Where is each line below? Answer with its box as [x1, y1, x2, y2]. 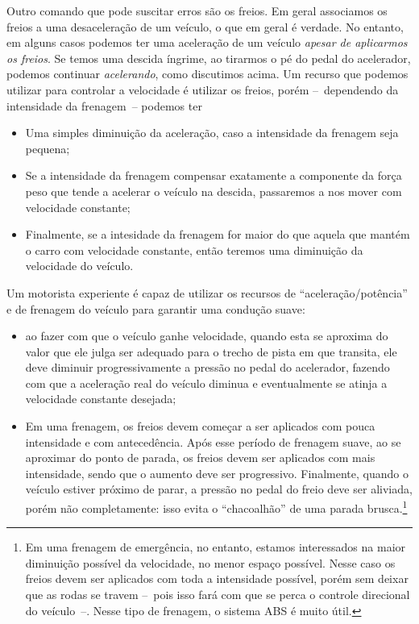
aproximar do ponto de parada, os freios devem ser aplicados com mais [25, 449, 375, 466]
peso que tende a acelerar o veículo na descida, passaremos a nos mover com [25, 182, 402, 199]
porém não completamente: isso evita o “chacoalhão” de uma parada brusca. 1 [25, 497, 408, 516]
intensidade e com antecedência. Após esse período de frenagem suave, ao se [25, 433, 401, 450]
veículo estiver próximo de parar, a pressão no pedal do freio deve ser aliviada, [25, 480, 413, 497]
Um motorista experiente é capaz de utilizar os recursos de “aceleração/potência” [6, 284, 408, 301]
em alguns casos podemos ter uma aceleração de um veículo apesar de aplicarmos [6, 34, 408, 51]
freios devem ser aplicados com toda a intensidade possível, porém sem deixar [25, 570, 409, 587]
